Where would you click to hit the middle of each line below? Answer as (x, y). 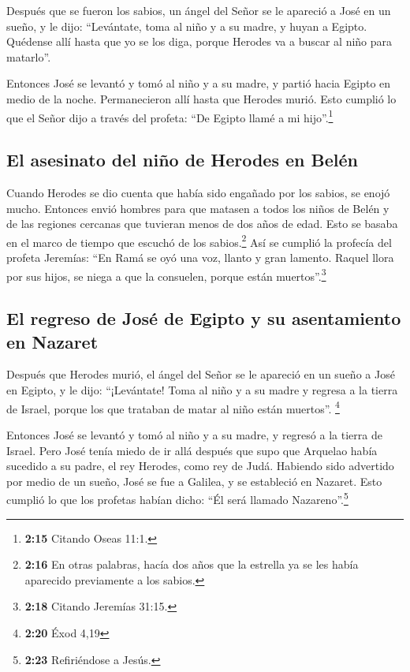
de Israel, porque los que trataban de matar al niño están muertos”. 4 (173, 407)
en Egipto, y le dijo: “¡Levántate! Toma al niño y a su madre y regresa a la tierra (202, 390)
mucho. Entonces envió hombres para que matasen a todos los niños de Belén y (198, 208)
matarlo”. (29, 56)
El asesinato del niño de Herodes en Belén (182, 160)
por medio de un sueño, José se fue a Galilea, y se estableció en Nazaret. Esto (194, 481)
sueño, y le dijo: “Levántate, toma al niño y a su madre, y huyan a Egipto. (187, 26)
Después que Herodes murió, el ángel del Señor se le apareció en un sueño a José (201, 374)
